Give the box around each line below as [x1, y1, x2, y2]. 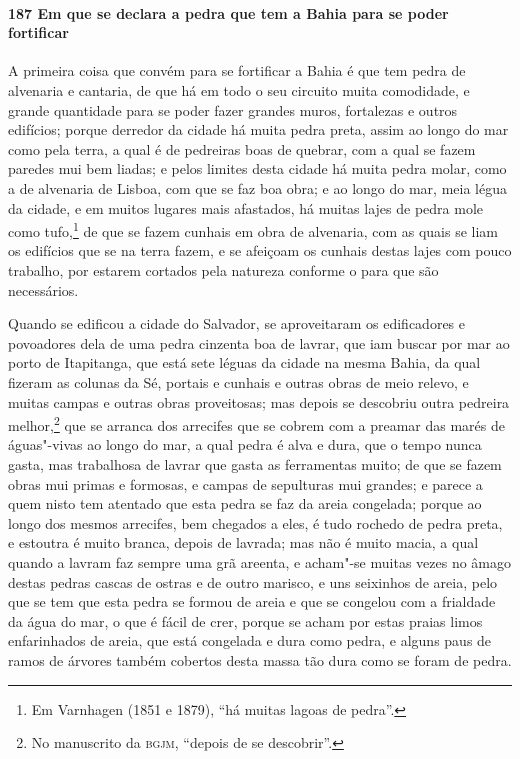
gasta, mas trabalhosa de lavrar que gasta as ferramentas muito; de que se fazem [8, 453, 502, 474]
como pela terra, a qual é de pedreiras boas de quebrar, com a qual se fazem [8, 138, 476, 159]
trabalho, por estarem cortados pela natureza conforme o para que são [8, 259, 439, 280]
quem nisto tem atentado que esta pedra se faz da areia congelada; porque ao [8, 493, 482, 514]
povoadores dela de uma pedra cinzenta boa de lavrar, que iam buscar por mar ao [8, 332, 510, 353]
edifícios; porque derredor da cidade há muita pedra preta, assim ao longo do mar [8, 119, 509, 140]
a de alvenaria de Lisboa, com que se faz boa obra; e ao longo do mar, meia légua [8, 177, 507, 198]
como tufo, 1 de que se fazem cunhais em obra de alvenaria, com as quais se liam [8, 218, 499, 241]
